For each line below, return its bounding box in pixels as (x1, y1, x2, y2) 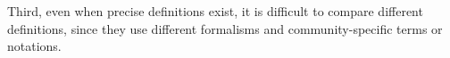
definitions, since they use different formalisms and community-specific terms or (7, 19, 443, 37)
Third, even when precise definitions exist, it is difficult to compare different (7, 2, 423, 20)
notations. (7, 37, 62, 55)
